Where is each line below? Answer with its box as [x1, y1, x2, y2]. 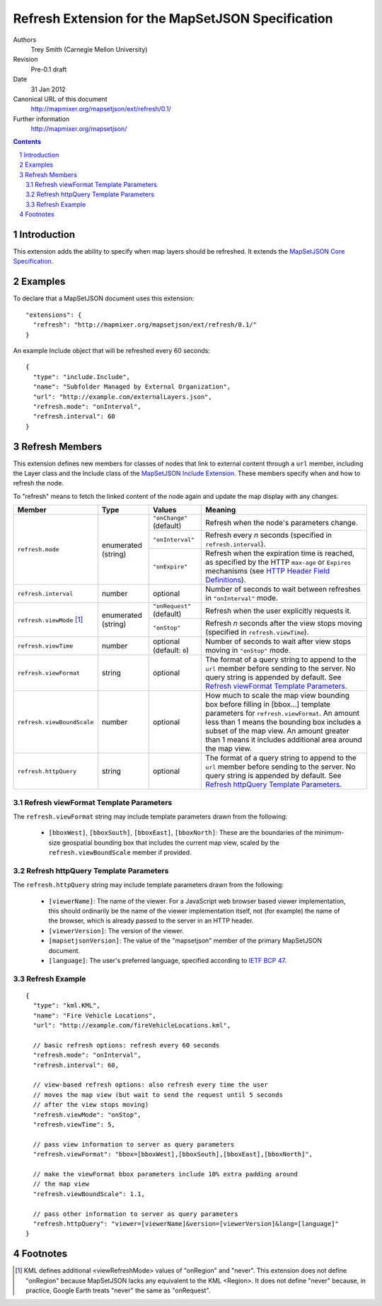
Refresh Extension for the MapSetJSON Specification [13, 11, 333, 26]
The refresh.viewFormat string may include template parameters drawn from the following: [13, 812, 288, 821]
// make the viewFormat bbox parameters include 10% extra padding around [33, 1170, 299, 1178]
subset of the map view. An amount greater [205, 726, 349, 736]
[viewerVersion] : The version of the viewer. [48, 926, 184, 935]
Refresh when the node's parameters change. [205, 517, 359, 527]
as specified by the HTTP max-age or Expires [205, 557, 352, 567]
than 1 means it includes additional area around [205, 735, 362, 745]
